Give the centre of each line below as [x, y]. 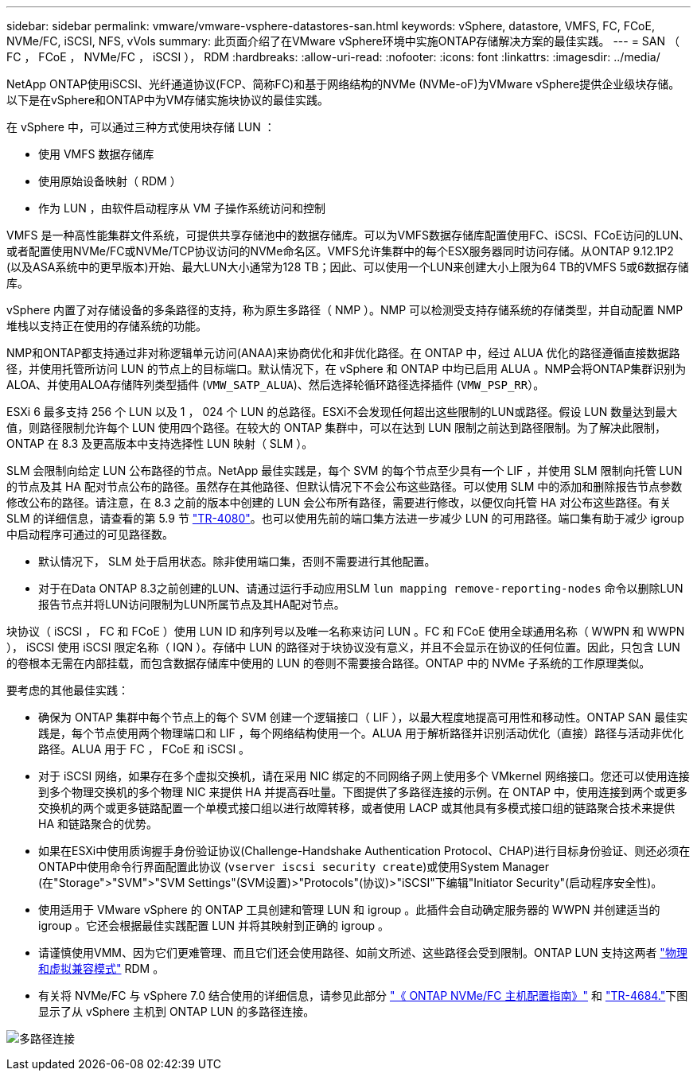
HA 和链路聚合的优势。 [98, 824]
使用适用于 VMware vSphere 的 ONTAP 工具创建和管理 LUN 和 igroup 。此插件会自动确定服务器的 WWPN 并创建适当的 [349, 910]
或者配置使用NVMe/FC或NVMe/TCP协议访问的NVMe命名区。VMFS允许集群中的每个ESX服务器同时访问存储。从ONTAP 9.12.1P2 [340, 251]
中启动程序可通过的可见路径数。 [90, 534]
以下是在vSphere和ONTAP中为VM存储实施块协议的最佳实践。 [168, 100]
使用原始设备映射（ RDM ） [110, 181]
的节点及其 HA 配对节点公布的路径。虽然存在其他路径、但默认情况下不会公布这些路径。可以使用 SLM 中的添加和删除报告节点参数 [345, 486]
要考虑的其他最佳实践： [68, 690]
